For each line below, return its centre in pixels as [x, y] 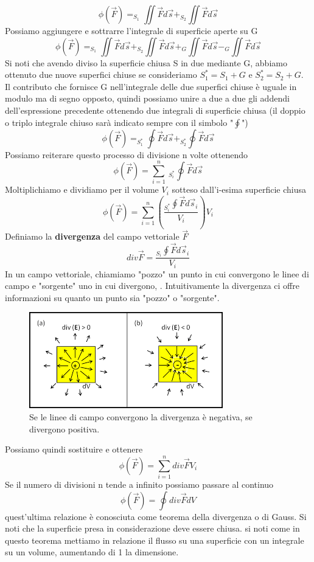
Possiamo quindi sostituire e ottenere [74, 449]
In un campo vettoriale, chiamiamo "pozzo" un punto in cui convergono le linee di [157, 273]
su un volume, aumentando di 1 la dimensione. [92, 552]
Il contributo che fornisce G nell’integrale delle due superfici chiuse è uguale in [151, 86]
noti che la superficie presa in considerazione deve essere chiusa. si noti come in [152, 528]
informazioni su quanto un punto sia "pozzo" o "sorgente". [112, 297]
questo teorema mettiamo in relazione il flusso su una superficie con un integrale [155, 540]
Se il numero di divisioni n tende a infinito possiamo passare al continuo [139, 484]
